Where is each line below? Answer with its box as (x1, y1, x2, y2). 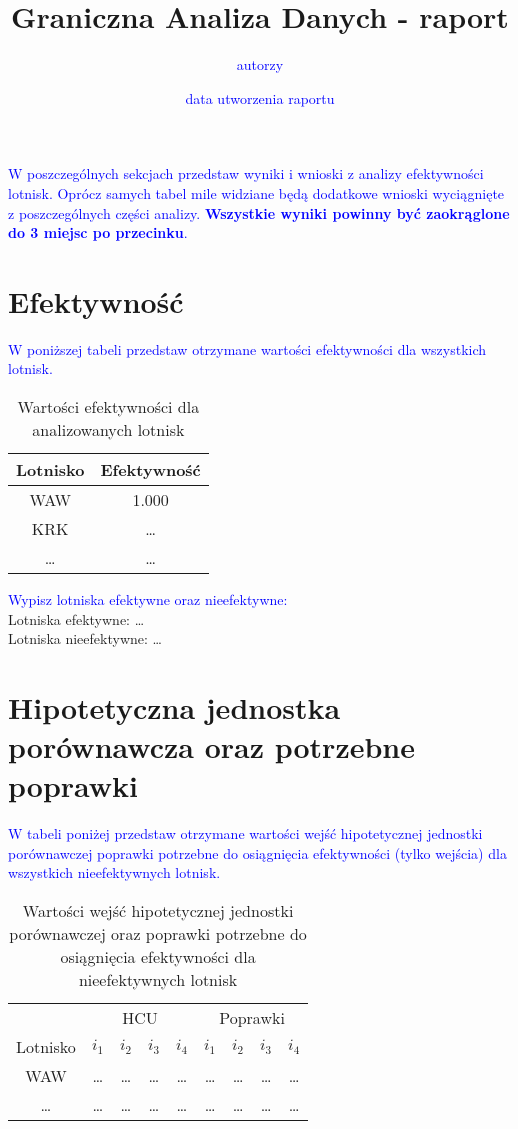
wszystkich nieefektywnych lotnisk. (8, 862, 221, 883)
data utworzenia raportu (185, 87, 335, 108)
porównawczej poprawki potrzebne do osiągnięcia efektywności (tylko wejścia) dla (8, 842, 507, 863)
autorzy (236, 54, 284, 75)
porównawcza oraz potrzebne (8, 726, 415, 767)
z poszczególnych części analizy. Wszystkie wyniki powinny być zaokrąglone (8, 202, 510, 223)
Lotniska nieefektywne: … (8, 628, 162, 649)
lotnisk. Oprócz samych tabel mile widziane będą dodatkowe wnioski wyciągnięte (8, 182, 505, 203)
